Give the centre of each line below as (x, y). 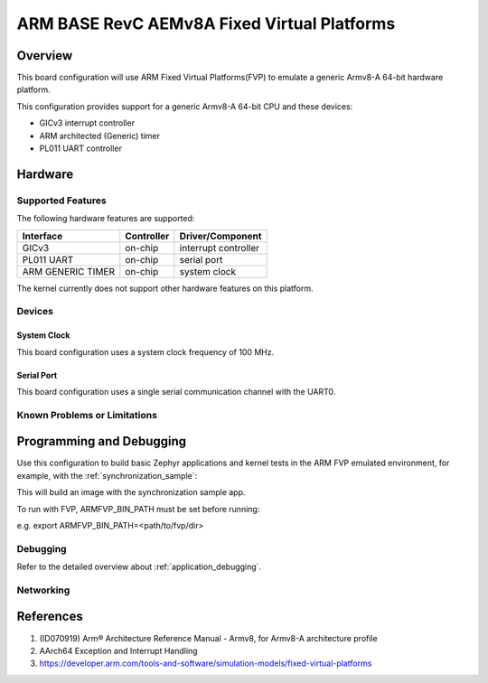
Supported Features (62, 201)
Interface (42, 236)
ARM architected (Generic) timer (100, 136)
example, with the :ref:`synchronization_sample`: (107, 475)
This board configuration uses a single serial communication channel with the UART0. (176, 391)
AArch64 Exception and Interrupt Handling (118, 650)
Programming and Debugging (102, 441)
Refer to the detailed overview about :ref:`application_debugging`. (139, 567)
